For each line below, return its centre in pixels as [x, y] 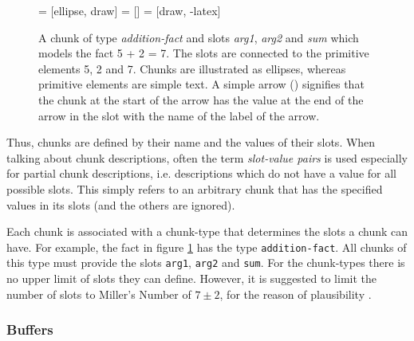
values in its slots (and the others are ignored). [121, 204]
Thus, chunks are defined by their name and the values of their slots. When [191, 142]
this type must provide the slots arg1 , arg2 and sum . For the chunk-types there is [206, 263]
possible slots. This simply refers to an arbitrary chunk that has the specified [195, 188]
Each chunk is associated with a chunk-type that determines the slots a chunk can [207, 231]
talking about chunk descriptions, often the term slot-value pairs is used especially [207, 157]
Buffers [30, 329]
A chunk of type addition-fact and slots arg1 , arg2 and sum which [199, 37]
